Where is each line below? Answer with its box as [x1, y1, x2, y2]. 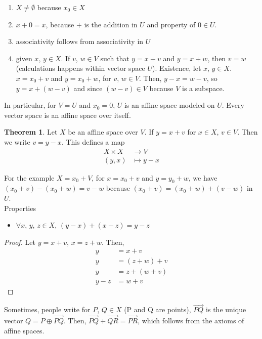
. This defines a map [61, 136, 125, 147]
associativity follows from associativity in [16, 36, 144, 47]
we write [4, 136, 30, 147]
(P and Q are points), [124, 304, 191, 315]
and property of [147, 19, 196, 29]
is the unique [206, 304, 246, 315]
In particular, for [4, 100, 56, 110]
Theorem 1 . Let [4, 126, 58, 137]
